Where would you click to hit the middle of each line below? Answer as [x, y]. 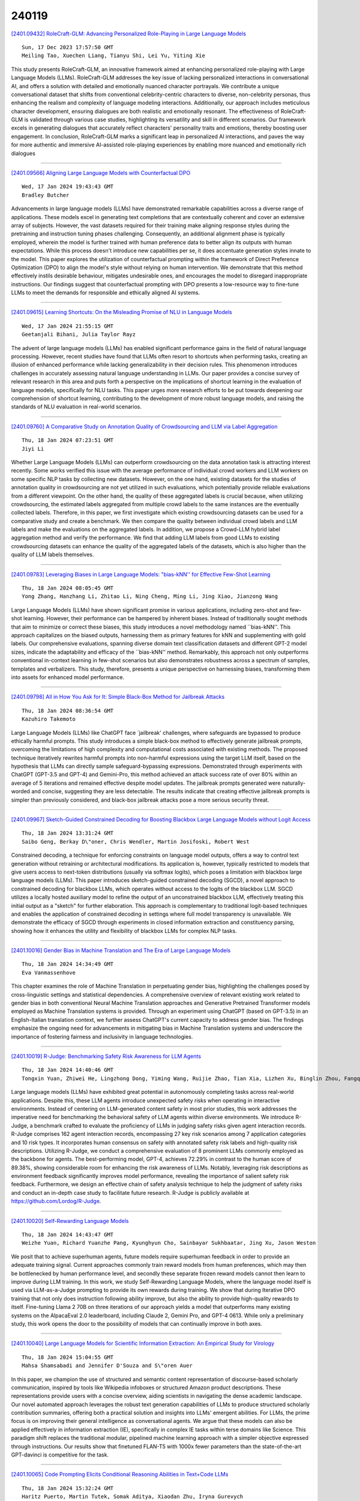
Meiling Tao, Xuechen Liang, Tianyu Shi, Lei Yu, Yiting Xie [113, 56]
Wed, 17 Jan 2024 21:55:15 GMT [68, 326]
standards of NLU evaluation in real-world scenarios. [76, 407]
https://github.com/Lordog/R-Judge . [56, 1201]
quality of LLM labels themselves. [52, 555]
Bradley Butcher [46, 195]
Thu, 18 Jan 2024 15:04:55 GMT [68, 1357]
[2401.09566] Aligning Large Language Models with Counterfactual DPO [101, 173]
